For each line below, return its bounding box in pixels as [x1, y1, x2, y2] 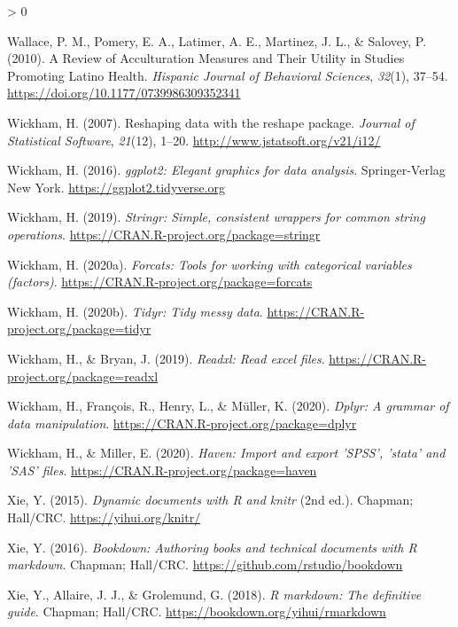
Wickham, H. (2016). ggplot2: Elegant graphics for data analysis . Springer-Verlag [7, 161, 446, 179]
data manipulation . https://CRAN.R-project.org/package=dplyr [7, 413, 357, 432]
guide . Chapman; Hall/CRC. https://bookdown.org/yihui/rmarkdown [7, 602, 386, 621]
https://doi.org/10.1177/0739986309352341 [7, 83, 241, 102]
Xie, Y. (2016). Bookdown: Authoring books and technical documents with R [7, 537, 417, 556]
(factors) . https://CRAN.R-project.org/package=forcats [7, 272, 313, 291]
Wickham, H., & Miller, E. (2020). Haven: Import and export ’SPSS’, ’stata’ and [7, 443, 446, 462]
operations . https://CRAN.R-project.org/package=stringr [7, 224, 321, 243]
